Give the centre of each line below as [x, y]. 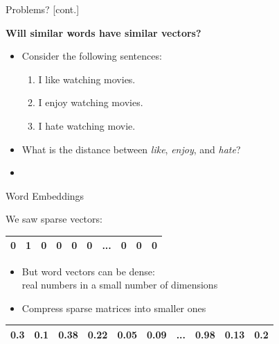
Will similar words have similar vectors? [103, 32]
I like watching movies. [87, 79]
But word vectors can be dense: [88, 271]
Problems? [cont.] [43, 9]
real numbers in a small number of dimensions [120, 285]
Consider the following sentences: [92, 56]
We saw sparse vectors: [54, 219]
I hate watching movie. [87, 125]
